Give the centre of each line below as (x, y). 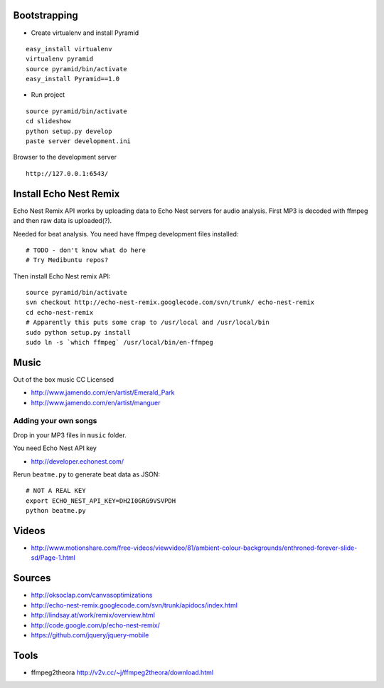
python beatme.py (56, 511)
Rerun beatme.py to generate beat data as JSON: (86, 474)
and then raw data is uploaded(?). (63, 221)
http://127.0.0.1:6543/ (67, 173)
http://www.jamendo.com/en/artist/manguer (96, 402)
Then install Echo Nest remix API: (62, 276)
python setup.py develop (69, 131)
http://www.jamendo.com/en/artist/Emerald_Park (103, 392)
